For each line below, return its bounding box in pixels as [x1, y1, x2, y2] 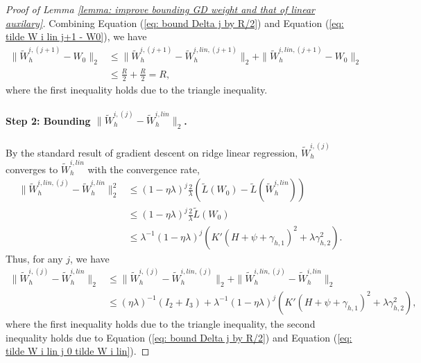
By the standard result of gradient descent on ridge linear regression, [6, 145, 298, 159]
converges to [6, 161, 58, 176]
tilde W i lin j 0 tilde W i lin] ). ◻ [6, 344, 150, 358]
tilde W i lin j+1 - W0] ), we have [6, 29, 147, 44]
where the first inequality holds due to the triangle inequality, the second [6, 316, 316, 330]
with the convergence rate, [87, 161, 200, 176]
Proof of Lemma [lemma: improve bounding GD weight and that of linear [6, 2, 316, 16]
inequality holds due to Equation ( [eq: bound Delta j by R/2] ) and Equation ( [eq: [6, 330, 352, 344]
